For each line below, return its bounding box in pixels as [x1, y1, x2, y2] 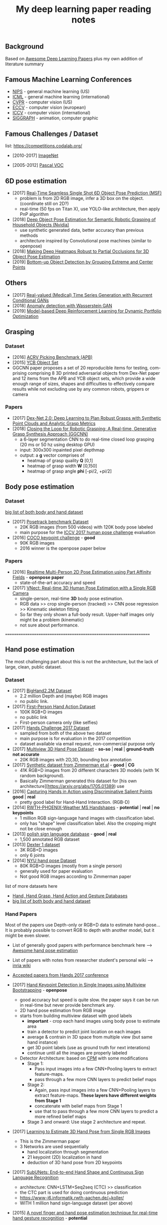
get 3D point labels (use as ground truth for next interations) [27, 1045, 151, 1051]
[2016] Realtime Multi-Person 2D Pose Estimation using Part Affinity [12, 569, 152, 575]
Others [5, 279, 27, 287]
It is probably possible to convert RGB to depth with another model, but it [5, 927, 155, 933]
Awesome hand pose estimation [12, 948, 78, 954]
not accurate [12, 751, 40, 757]
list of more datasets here [5, 883, 58, 889]
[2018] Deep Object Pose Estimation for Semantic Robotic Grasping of [12, 216, 156, 223]
